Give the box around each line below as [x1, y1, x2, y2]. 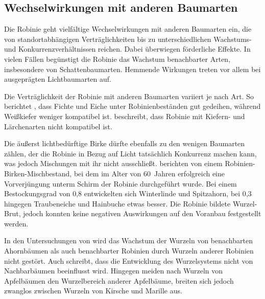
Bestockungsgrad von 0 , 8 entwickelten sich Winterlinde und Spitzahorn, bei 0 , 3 [4, 188, 252, 199]
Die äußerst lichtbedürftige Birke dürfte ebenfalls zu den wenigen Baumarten [4, 138, 245, 149]
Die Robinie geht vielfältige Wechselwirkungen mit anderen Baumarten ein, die [4, 24, 252, 34]
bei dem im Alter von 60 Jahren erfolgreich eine [74, 168, 225, 178]
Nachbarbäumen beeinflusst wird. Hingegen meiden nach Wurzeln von [4, 265, 223, 276]
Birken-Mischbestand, [4, 168, 72, 178]
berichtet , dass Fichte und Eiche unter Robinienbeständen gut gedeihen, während [4, 101, 261, 111]
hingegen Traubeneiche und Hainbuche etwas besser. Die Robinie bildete [4, 198, 231, 209]
